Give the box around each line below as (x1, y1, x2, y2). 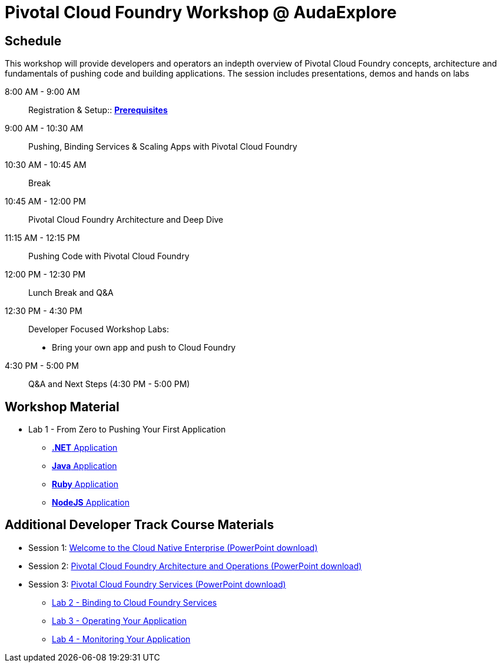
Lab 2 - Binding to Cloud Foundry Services (52, 597, 217, 607)
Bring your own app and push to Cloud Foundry (52, 342, 236, 353)
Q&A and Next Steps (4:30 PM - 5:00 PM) (28, 379, 190, 389)
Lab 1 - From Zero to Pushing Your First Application (28, 424, 226, 435)
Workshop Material (5, 399, 120, 414)
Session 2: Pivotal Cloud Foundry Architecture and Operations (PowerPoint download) (28, 560, 362, 571)
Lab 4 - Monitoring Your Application (52, 633, 191, 644)
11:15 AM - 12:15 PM (5, 233, 80, 243)
